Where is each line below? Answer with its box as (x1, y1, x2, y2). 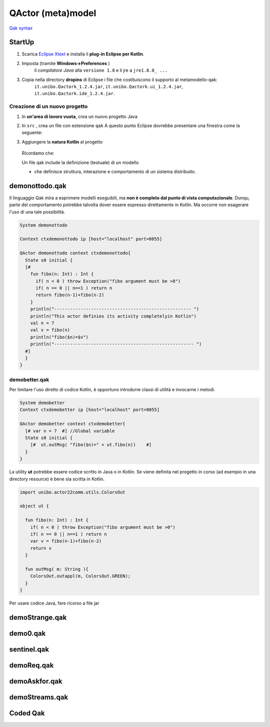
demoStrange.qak (9, 613, 67, 621)
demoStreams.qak (9, 693, 68, 701)
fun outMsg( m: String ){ (25, 566, 88, 572)
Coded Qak (9, 708, 45, 717)
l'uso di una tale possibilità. (9, 209, 65, 215)
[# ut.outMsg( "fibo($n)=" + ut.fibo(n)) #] (30, 442, 152, 448)
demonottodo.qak (9, 182, 67, 190)
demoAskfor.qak (9, 677, 62, 685)
